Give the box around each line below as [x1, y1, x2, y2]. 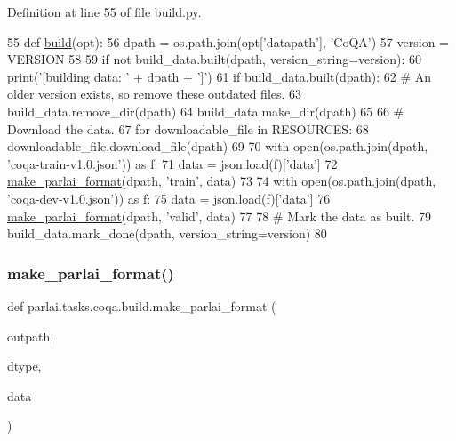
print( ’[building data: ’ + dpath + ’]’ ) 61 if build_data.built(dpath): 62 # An [7, 67, 432, 85]
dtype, [7, 357, 42, 375]
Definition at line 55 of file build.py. [7, 3, 202, 20]
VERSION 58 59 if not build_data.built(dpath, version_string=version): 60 [7, 50, 421, 68]
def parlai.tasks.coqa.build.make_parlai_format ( [7, 296, 276, 315]
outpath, [7, 326, 54, 345]
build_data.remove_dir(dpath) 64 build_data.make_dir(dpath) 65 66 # [7, 101, 404, 120]
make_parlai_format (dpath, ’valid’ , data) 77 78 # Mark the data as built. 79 [7, 206, 432, 225]
